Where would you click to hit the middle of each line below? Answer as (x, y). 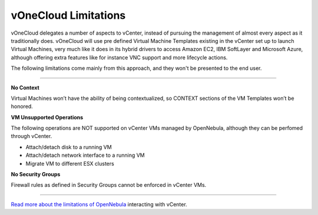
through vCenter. (32, 136)
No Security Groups (36, 174)
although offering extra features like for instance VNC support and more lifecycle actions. (119, 57)
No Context (25, 88)
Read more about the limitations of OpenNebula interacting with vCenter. (99, 204)
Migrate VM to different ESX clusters (70, 163)
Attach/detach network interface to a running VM (85, 155)
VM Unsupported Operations (47, 117)
